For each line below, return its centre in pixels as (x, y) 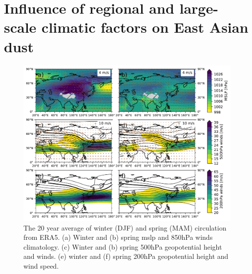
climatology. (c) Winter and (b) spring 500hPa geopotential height (123, 246)
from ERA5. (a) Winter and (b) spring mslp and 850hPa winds (118, 237)
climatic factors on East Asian (145, 27)
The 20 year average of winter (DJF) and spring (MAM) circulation (125, 227)
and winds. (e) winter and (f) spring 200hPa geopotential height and (126, 256)
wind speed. (41, 265)
